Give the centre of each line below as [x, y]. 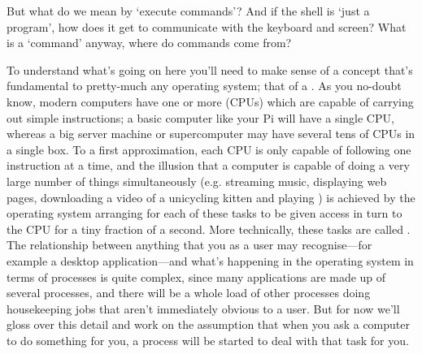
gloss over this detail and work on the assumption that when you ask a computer [209, 324]
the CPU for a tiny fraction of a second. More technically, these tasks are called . [209, 229]
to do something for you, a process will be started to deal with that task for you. [208, 340]
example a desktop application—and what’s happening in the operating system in [210, 260]
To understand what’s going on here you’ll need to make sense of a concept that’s [210, 69]
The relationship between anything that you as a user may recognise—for [189, 245]
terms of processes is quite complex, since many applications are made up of [196, 276]
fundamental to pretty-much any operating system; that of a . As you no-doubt [204, 86]
